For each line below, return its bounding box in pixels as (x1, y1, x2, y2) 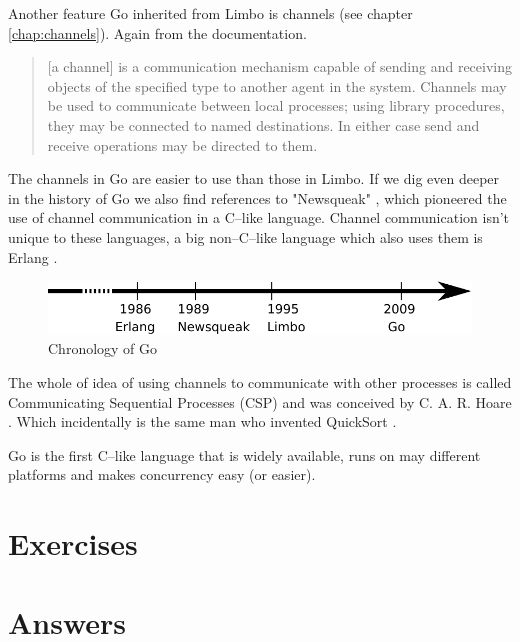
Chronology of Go (48, 338, 158, 359)
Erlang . (8, 246, 58, 267)
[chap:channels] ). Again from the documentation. (8, 22, 307, 43)
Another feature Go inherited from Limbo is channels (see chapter (8, 3, 413, 23)
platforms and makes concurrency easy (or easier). (8, 464, 316, 485)
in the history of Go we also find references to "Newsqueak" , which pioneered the (8, 187, 507, 208)
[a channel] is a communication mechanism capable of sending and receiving (47, 56, 512, 77)
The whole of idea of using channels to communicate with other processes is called (8, 371, 512, 392)
